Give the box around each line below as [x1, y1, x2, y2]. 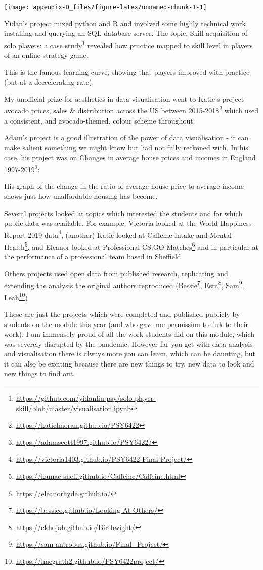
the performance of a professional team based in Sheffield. [4, 251, 183, 262]
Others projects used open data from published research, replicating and [4, 268, 228, 278]
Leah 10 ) [4, 290, 28, 302]
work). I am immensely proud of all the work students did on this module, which [4, 329, 255, 339]
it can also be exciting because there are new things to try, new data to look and [4, 358, 254, 369]
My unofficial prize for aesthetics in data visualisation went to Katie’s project [4, 93, 244, 104]
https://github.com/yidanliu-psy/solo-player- [16, 393, 156, 403]
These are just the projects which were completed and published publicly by [4, 308, 240, 319]
